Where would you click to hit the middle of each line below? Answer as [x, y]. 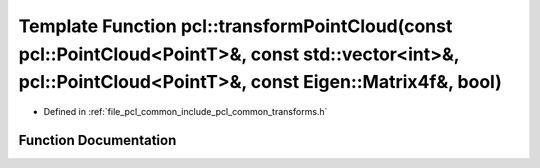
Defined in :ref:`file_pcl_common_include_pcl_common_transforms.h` [185, 112]
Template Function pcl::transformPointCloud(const [235, 26]
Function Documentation [97, 140]
